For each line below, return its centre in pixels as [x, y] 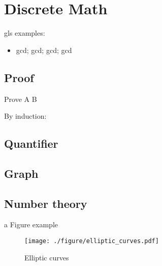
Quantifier [31, 143]
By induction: [25, 116]
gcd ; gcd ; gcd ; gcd [44, 50]
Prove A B [21, 99]
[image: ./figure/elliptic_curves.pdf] [92, 241]
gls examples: [25, 33]
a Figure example [31, 224]
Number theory [46, 203]
